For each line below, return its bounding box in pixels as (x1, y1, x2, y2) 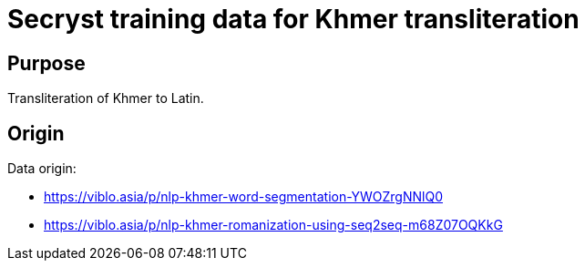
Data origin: (7, 160, 77, 177)
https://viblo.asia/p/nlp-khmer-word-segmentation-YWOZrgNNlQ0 (44, 189, 443, 205)
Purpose (7, 51, 86, 75)
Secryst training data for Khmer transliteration (7, 4, 580, 35)
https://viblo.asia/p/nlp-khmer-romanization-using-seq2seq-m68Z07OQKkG (44, 217, 503, 233)
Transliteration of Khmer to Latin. (7, 90, 204, 107)
